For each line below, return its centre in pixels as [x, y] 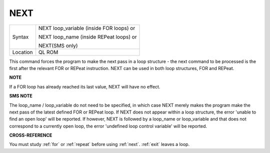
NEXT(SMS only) [58, 45]
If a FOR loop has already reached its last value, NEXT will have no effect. [85, 86]
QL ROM [48, 52]
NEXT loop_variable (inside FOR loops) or [87, 28]
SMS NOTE [21, 96]
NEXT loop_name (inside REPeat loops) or [87, 36]
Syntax [20, 36]
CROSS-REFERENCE [31, 135]
